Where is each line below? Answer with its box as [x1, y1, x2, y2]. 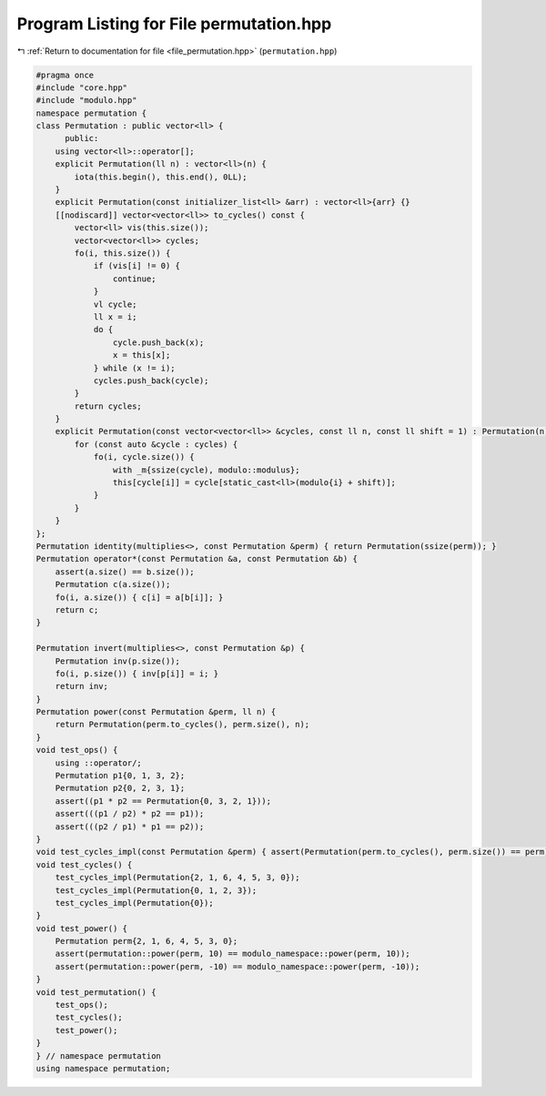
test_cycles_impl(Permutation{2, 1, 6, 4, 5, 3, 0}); [55, 872, 300, 883]
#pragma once [35, 69, 95, 80]
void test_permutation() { [35, 987, 157, 997]
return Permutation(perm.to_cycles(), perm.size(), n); [55, 719, 310, 730]
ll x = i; [93, 311, 137, 322]
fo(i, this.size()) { [74, 249, 171, 259]
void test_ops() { [35, 745, 118, 756]
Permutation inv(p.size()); [55, 655, 181, 666]
